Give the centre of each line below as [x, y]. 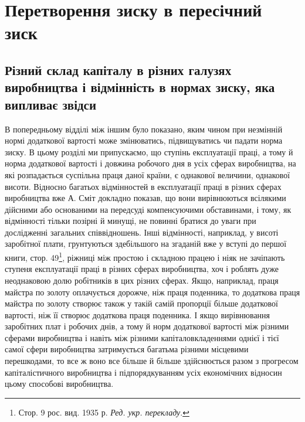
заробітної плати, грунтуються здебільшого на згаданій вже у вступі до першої [146, 244]
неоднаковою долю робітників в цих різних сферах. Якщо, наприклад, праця [142, 280]
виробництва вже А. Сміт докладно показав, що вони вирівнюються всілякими [145, 198]
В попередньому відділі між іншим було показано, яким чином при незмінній [144, 129]
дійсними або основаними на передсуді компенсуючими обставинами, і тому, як [148, 209]
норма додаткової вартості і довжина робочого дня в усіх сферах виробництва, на [150, 163]
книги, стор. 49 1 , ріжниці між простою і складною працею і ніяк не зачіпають [145, 256]
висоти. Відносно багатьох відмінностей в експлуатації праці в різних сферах [143, 186]
